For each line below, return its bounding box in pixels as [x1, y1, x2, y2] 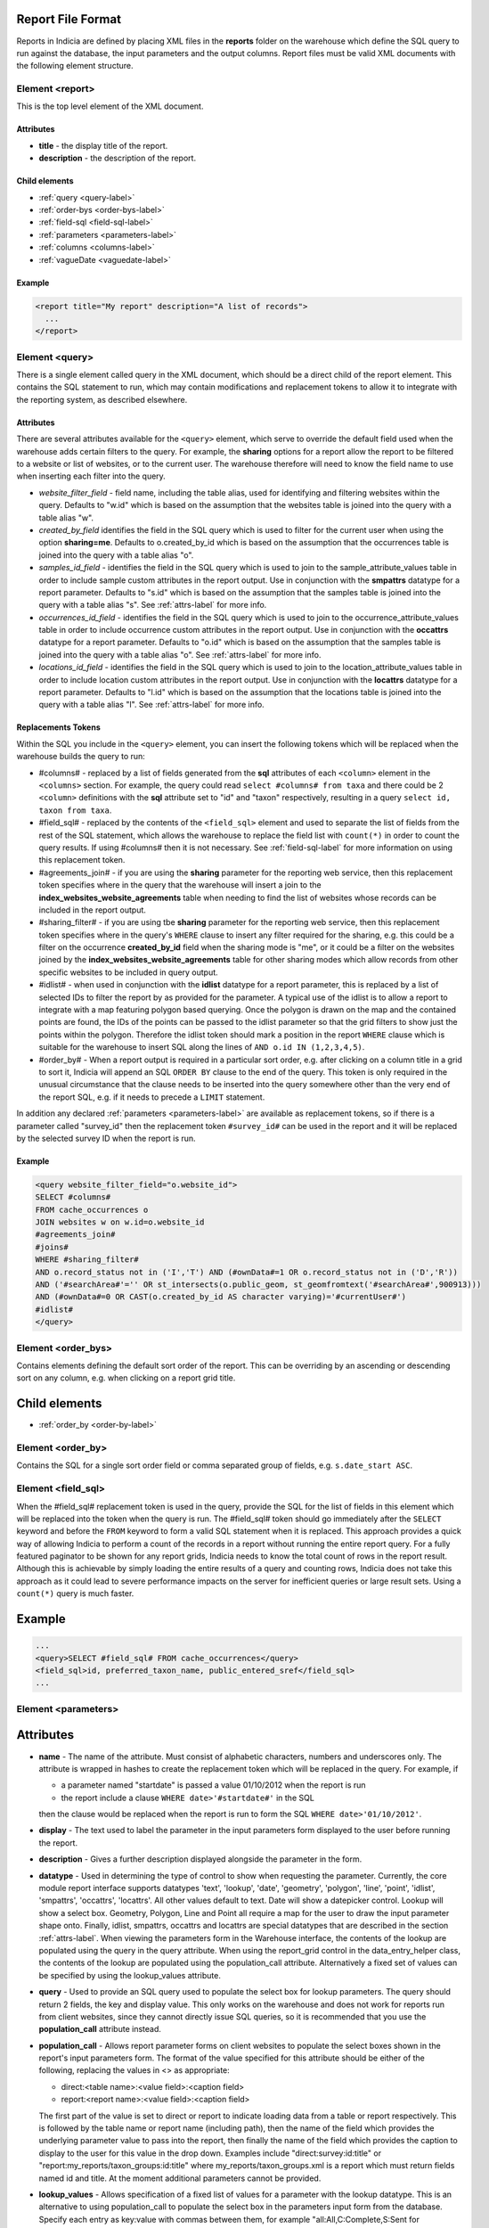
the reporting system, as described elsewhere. [16, 394, 188, 405]
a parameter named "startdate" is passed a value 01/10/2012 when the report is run [61, 1780, 366, 1790]
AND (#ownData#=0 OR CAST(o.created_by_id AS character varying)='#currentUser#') [35, 1292, 407, 1302]
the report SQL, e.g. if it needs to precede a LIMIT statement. [38, 1092, 265, 1102]
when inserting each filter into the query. [16, 471, 167, 481]
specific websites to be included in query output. [38, 967, 218, 978]
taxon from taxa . [38, 805, 112, 815]
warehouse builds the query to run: [16, 751, 146, 762]
